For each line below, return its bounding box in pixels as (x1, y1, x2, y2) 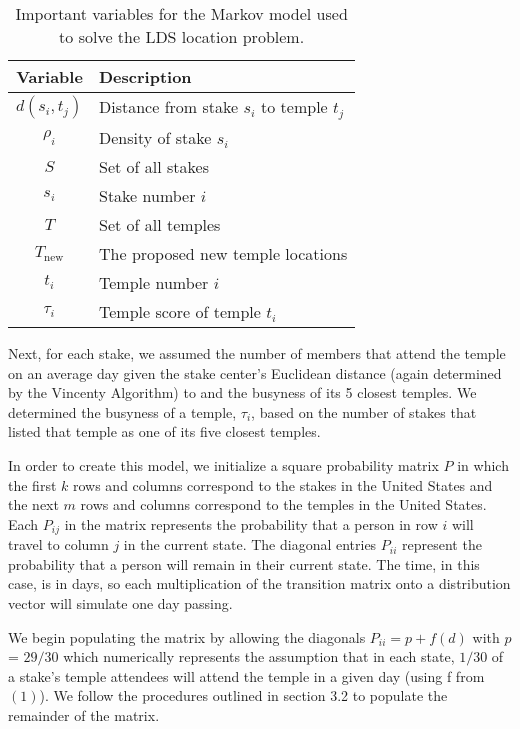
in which (457, 454, 509, 475)
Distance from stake (99, 95, 239, 118)
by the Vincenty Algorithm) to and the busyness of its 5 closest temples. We (8, 382, 477, 403)
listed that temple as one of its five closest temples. (8, 421, 321, 442)
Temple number (99, 270, 209, 294)
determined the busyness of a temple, (8, 401, 237, 422)
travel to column (8, 534, 109, 555)
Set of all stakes (99, 154, 209, 178)
